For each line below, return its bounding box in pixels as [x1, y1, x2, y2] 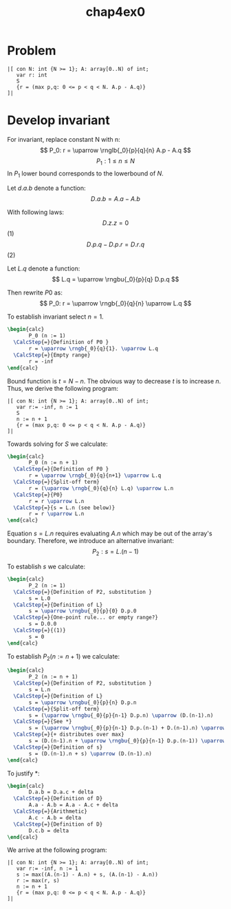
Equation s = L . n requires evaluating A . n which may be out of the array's [7, 529, 212, 537]
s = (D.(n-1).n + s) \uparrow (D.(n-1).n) [28, 750, 153, 757]
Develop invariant [7, 113, 110, 128]
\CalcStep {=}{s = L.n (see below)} [13, 504, 115, 511]
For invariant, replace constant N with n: [7, 135, 120, 143]
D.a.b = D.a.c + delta [28, 789, 94, 795]
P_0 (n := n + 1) [28, 459, 78, 467]
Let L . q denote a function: [7, 264, 80, 272]
